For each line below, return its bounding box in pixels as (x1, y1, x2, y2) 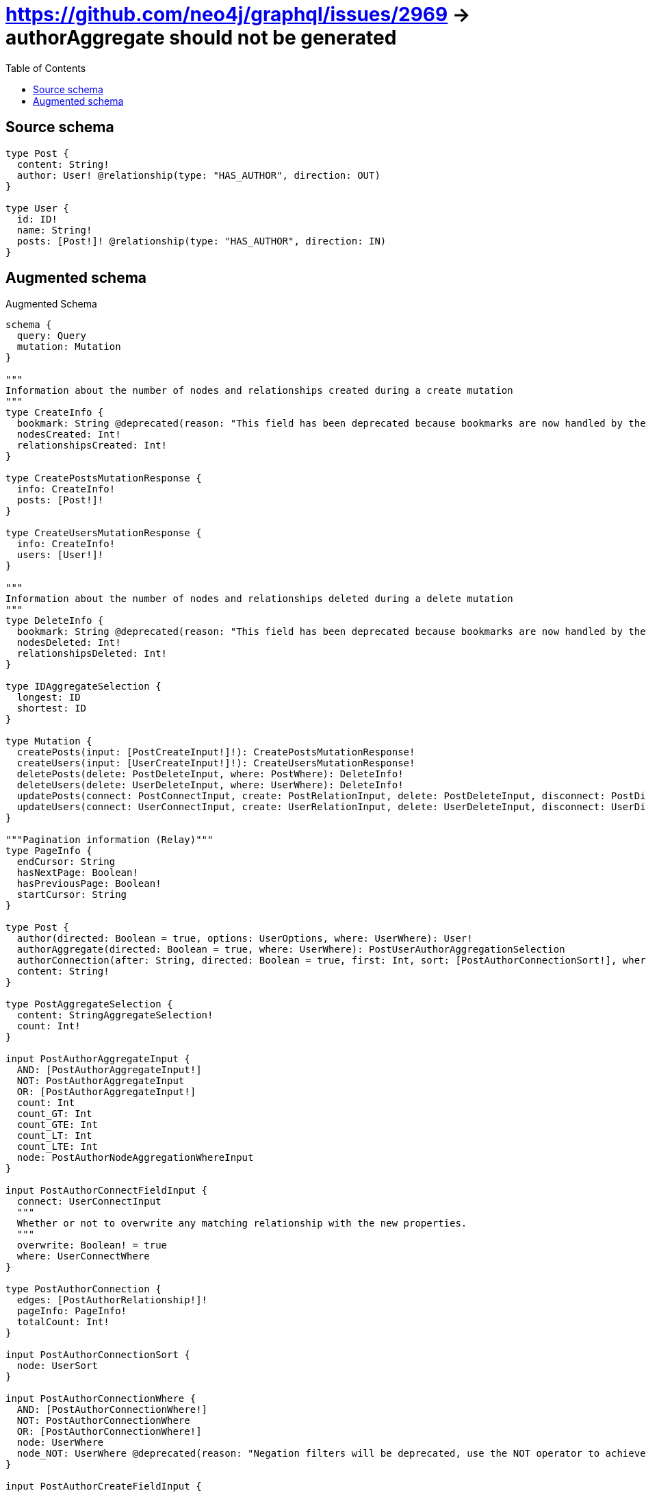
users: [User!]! (16, 549, 104, 561)
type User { (5, 202, 69, 214)
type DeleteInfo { (5, 615, 104, 627)
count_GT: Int (16, 1108, 92, 1120)
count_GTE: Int (16, 1119, 98, 1131)
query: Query (16, 330, 87, 342)
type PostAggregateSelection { (5, 999, 173, 1010)
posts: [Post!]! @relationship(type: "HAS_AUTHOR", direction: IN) (16, 235, 387, 247)
